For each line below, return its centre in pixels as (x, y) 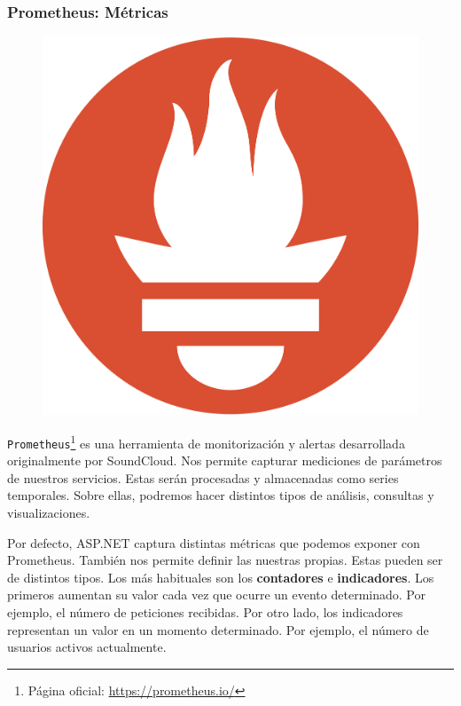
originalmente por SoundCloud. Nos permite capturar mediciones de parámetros (225, 460)
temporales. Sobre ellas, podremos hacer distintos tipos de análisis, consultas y (221, 495)
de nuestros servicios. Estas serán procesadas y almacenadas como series (203, 477)
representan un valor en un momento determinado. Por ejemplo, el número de (218, 629)
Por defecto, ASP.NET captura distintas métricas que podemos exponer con (214, 542)
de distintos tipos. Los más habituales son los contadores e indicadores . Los (221, 577)
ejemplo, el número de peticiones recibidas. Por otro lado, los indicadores (205, 611)
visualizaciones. (49, 512)
